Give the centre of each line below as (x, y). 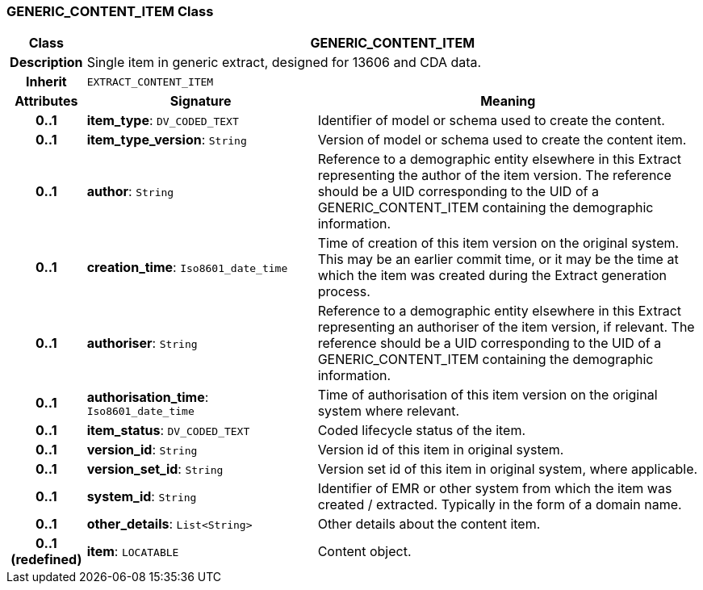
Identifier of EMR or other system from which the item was (495, 489)
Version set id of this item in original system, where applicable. (508, 469)
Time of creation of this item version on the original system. (498, 243)
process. (344, 292)
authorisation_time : (148, 397)
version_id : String (142, 450)
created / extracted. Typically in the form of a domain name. (500, 505)
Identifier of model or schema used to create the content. (491, 121)
